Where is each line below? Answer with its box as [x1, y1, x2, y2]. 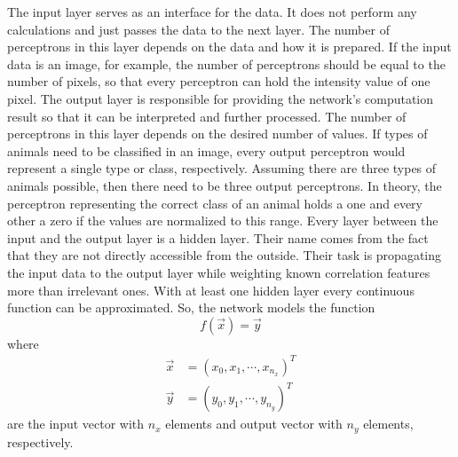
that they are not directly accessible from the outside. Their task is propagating [7, 246, 442, 264]
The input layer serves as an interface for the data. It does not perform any [7, 3, 417, 20]
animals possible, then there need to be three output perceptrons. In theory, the [7, 176, 442, 194]
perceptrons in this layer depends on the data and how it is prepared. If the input [7, 37, 452, 56]
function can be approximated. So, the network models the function [7, 298, 375, 317]
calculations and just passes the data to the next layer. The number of [7, 20, 390, 38]
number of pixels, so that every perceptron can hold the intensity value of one [7, 72, 430, 91]
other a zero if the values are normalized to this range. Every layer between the [7, 211, 438, 230]
